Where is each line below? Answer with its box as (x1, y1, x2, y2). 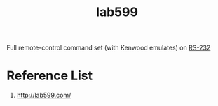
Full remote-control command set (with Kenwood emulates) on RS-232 (6, 43, 211, 52)
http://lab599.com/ (16, 91, 71, 100)
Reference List (6, 68, 93, 84)
